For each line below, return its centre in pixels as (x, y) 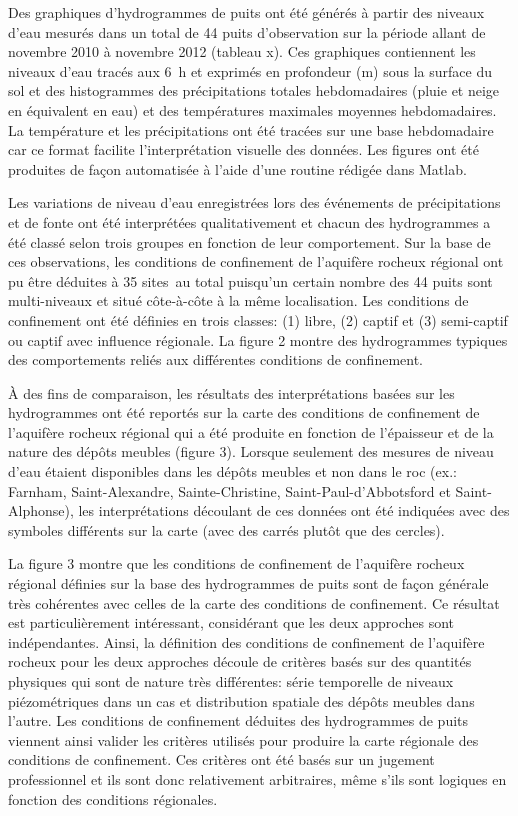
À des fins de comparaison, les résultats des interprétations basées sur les (231, 392)
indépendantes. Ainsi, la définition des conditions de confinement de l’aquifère (246, 641)
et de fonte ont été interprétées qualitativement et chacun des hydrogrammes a (249, 221)
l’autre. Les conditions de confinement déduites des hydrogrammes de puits (238, 720)
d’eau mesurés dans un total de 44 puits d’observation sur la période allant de (247, 31)
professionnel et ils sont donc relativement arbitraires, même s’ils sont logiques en (257, 778)
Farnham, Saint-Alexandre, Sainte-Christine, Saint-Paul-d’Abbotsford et (229, 490)
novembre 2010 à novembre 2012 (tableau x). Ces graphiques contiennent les (242, 51)
